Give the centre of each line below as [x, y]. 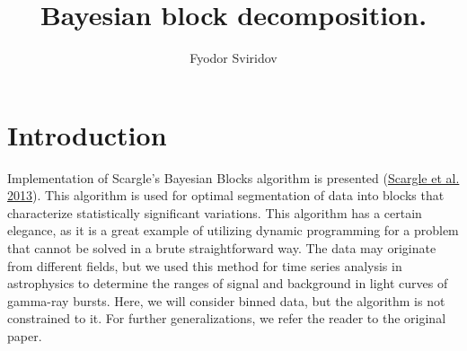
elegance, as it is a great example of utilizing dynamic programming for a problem [233, 230]
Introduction [87, 134]
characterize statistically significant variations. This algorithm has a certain [215, 212]
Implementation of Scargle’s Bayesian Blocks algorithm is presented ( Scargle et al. [233, 177]
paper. [25, 336]
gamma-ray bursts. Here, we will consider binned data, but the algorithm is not [226, 300]
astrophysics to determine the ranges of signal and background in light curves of [228, 283]
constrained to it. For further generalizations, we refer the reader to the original [227, 318]
